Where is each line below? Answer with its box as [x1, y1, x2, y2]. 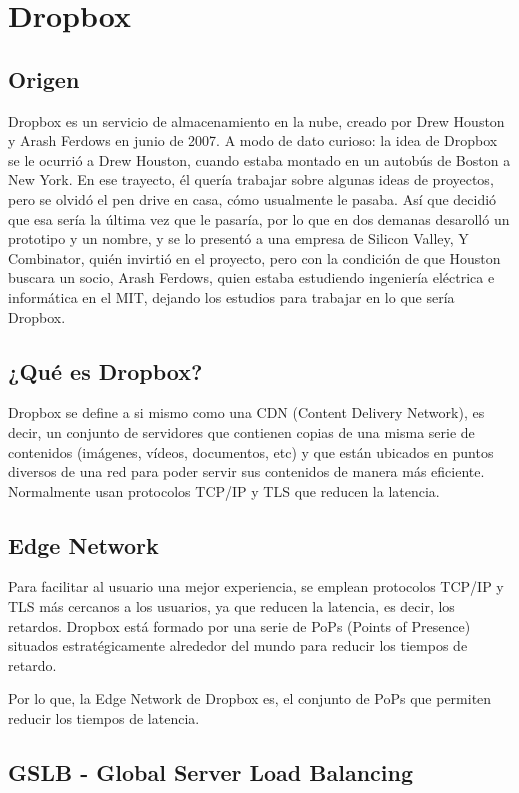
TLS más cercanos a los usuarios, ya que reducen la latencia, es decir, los [8, 596, 455, 617]
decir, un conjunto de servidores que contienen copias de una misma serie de [8, 421, 475, 442]
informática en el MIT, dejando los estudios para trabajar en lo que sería [8, 286, 455, 307]
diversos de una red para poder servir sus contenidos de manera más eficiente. [8, 461, 485, 482]
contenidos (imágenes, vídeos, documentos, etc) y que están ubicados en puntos [8, 441, 494, 462]
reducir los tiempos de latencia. [8, 708, 200, 729]
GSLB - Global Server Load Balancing [8, 757, 413, 788]
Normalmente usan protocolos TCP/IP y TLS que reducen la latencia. [8, 480, 440, 501]
